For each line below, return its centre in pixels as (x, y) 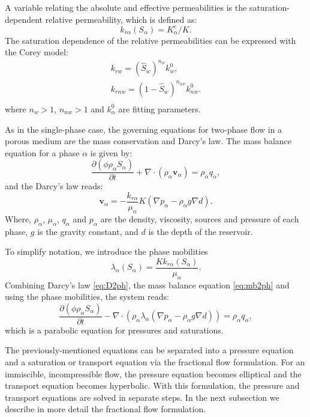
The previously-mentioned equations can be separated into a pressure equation (149, 350)
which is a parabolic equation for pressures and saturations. (114, 330)
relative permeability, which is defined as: (121, 19)
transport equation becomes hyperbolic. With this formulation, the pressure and (152, 385)
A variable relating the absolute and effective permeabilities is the (126, 7)
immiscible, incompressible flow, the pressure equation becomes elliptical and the (153, 373)
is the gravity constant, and (88, 231)
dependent (24, 19)
